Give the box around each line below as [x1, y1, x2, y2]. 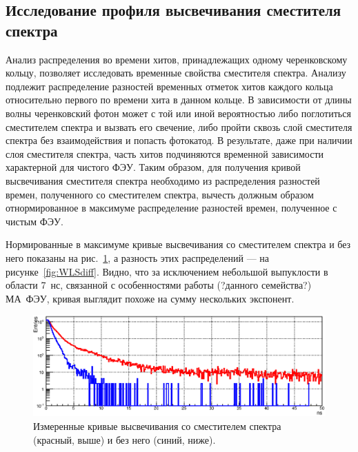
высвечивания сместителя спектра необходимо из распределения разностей [6, 173, 320, 187]
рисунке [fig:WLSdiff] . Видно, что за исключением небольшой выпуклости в [6, 264, 328, 278]
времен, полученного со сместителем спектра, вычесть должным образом [6, 187, 314, 201]
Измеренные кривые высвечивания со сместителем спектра [33, 419, 281, 433]
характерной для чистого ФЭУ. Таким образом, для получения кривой [6, 160, 301, 174]
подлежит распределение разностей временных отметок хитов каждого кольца [6, 79, 333, 93]
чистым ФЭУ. [6, 214, 63, 228]
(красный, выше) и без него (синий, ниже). [33, 432, 216, 446]
